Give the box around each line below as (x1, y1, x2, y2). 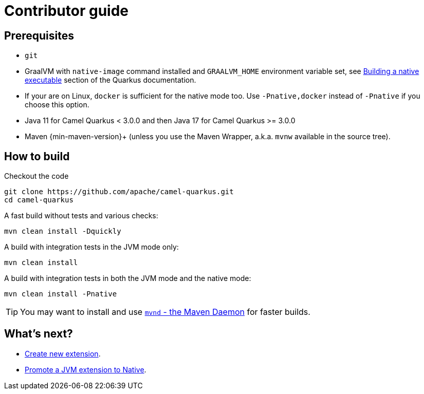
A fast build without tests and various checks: (4, 211, 158, 220)
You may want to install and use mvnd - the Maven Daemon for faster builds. (20, 307, 310, 317)
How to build (4, 149, 70, 163)
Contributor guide (4, 2, 128, 20)
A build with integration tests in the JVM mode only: (4, 242, 179, 252)
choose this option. (25, 100, 89, 109)
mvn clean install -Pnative (4, 290, 117, 298)
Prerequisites (4, 29, 74, 42)
